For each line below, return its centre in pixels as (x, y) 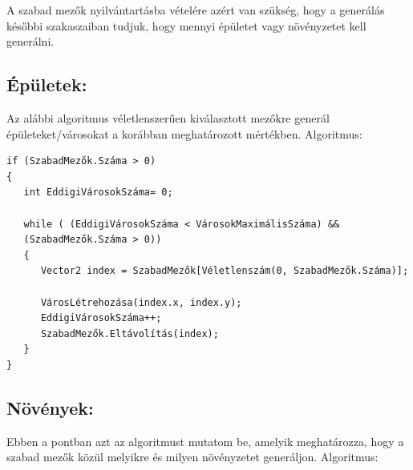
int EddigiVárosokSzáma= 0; (98, 193)
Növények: (50, 407)
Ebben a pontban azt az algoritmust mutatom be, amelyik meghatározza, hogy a (205, 441)
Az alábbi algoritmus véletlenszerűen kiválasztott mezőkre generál (168, 117)
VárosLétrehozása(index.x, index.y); (141, 302)
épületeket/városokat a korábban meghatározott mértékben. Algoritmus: (184, 133)
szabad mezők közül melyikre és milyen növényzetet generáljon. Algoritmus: (192, 457)
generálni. (30, 41)
